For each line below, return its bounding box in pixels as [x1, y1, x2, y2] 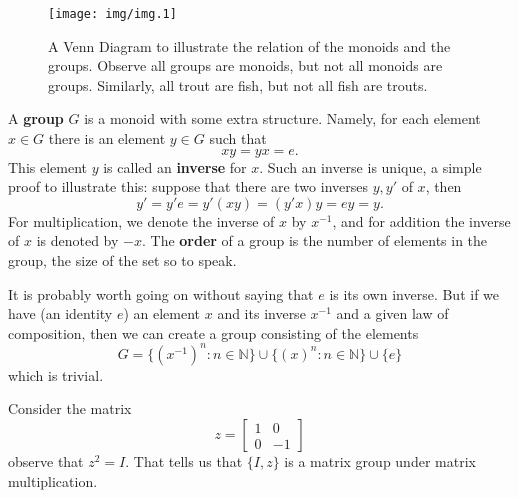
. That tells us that [125, 451, 243, 472]
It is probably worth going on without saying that [8, 283, 314, 304]
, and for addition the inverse [332, 210, 511, 231]
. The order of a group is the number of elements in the [141, 230, 488, 251]
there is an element [48, 128, 166, 149]
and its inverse [217, 303, 306, 324]
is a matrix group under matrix [284, 451, 476, 472]
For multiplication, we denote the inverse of [8, 210, 275, 231]
